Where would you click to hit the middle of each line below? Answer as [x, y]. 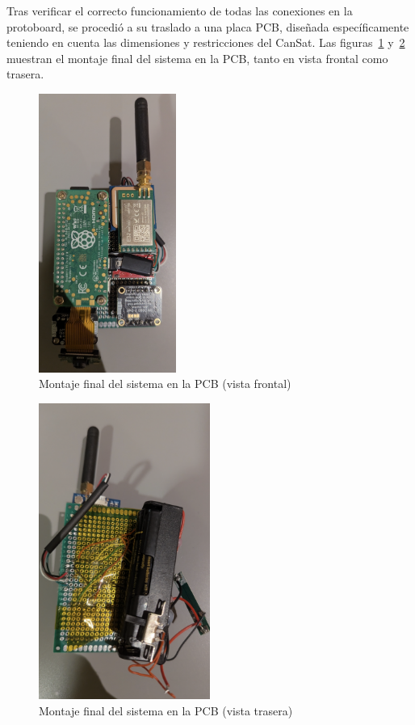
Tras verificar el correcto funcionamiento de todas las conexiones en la [180, 11]
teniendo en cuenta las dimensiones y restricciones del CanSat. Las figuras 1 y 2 [206, 42]
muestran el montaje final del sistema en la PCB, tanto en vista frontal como [197, 58]
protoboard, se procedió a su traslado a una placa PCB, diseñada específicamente [208, 26]
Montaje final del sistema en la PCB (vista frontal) [165, 384]
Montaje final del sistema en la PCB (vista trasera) [166, 710]
